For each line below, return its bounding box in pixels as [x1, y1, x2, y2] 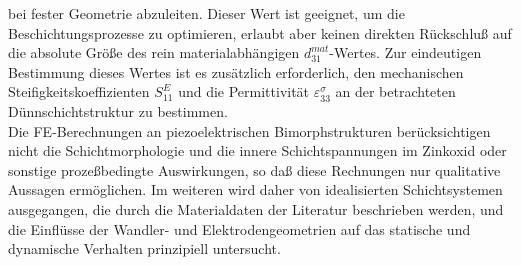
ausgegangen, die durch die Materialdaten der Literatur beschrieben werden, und [8, 198, 504, 219]
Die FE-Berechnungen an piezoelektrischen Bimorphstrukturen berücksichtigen [8, 120, 491, 141]
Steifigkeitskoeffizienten [8, 81, 150, 102]
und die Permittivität [178, 81, 310, 102]
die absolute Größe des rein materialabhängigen [8, 42, 300, 63]
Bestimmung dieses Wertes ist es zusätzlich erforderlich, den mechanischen [8, 61, 464, 82]
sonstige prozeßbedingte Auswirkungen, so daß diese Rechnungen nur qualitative [8, 159, 501, 180]
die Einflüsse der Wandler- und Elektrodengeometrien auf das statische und [8, 218, 471, 239]
